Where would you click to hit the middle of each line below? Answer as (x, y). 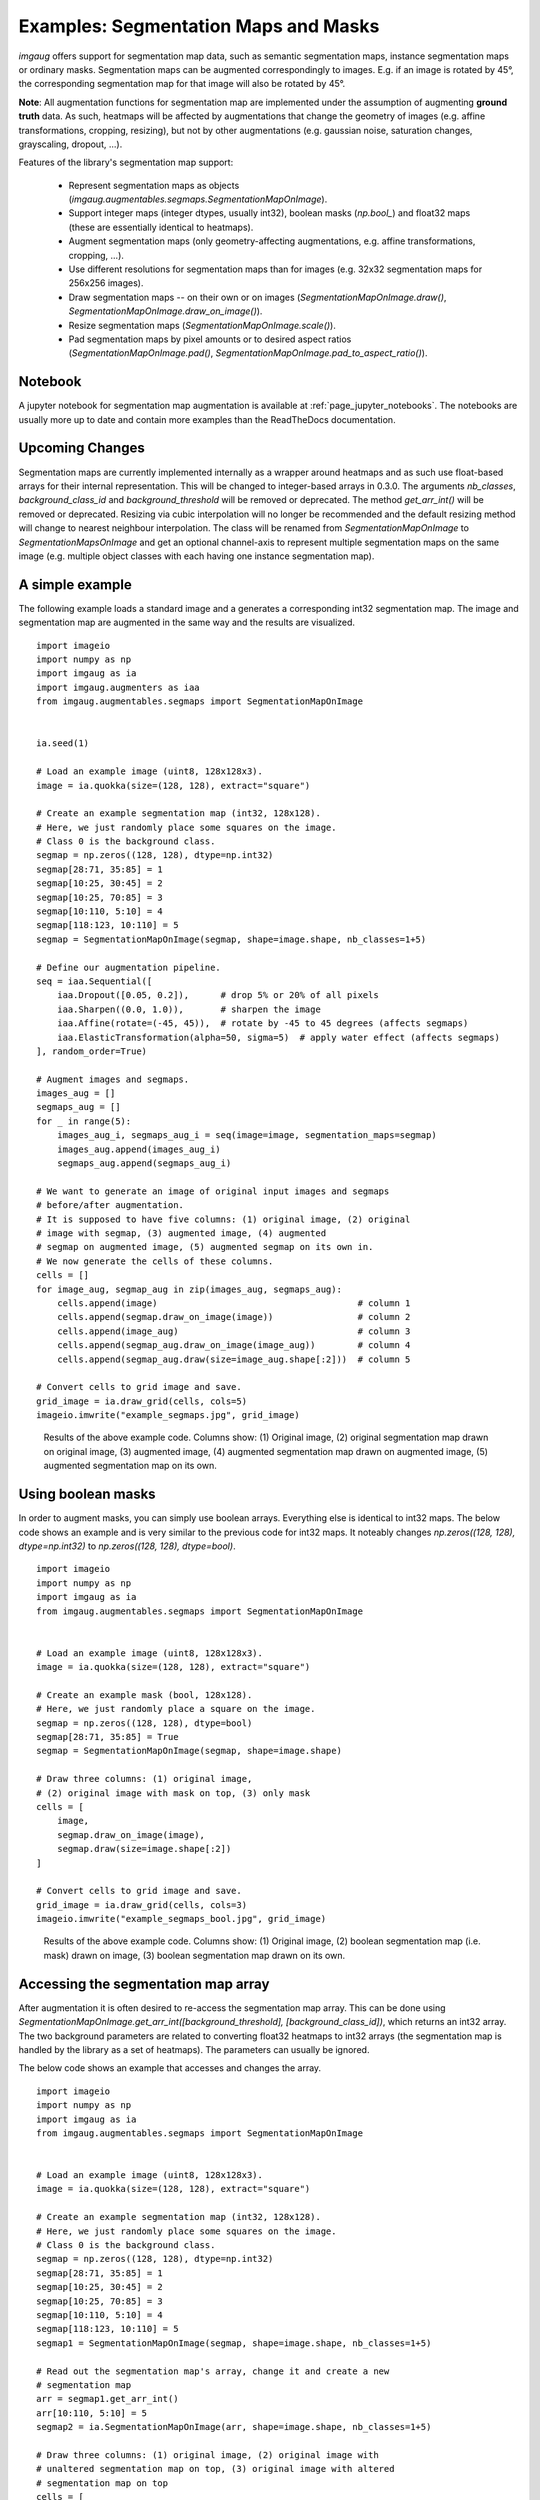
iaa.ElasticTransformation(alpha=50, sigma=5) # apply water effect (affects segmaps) (278, 1037)
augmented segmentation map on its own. (130, 1466)
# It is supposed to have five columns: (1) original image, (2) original (223, 1219)
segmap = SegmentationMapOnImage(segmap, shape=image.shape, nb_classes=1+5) (231, 939)
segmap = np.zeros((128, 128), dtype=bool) (144, 1723)
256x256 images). (106, 283)
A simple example (75, 584)
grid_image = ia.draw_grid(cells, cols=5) (142, 1401)
